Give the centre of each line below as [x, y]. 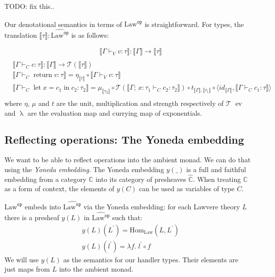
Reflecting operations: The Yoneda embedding [124, 139]
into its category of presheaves [141, 179]
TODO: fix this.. [29, 6]
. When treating [217, 179]
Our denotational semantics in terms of [63, 24]
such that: [127, 217]
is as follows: [90, 35]
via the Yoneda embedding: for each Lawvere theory [162, 206]
